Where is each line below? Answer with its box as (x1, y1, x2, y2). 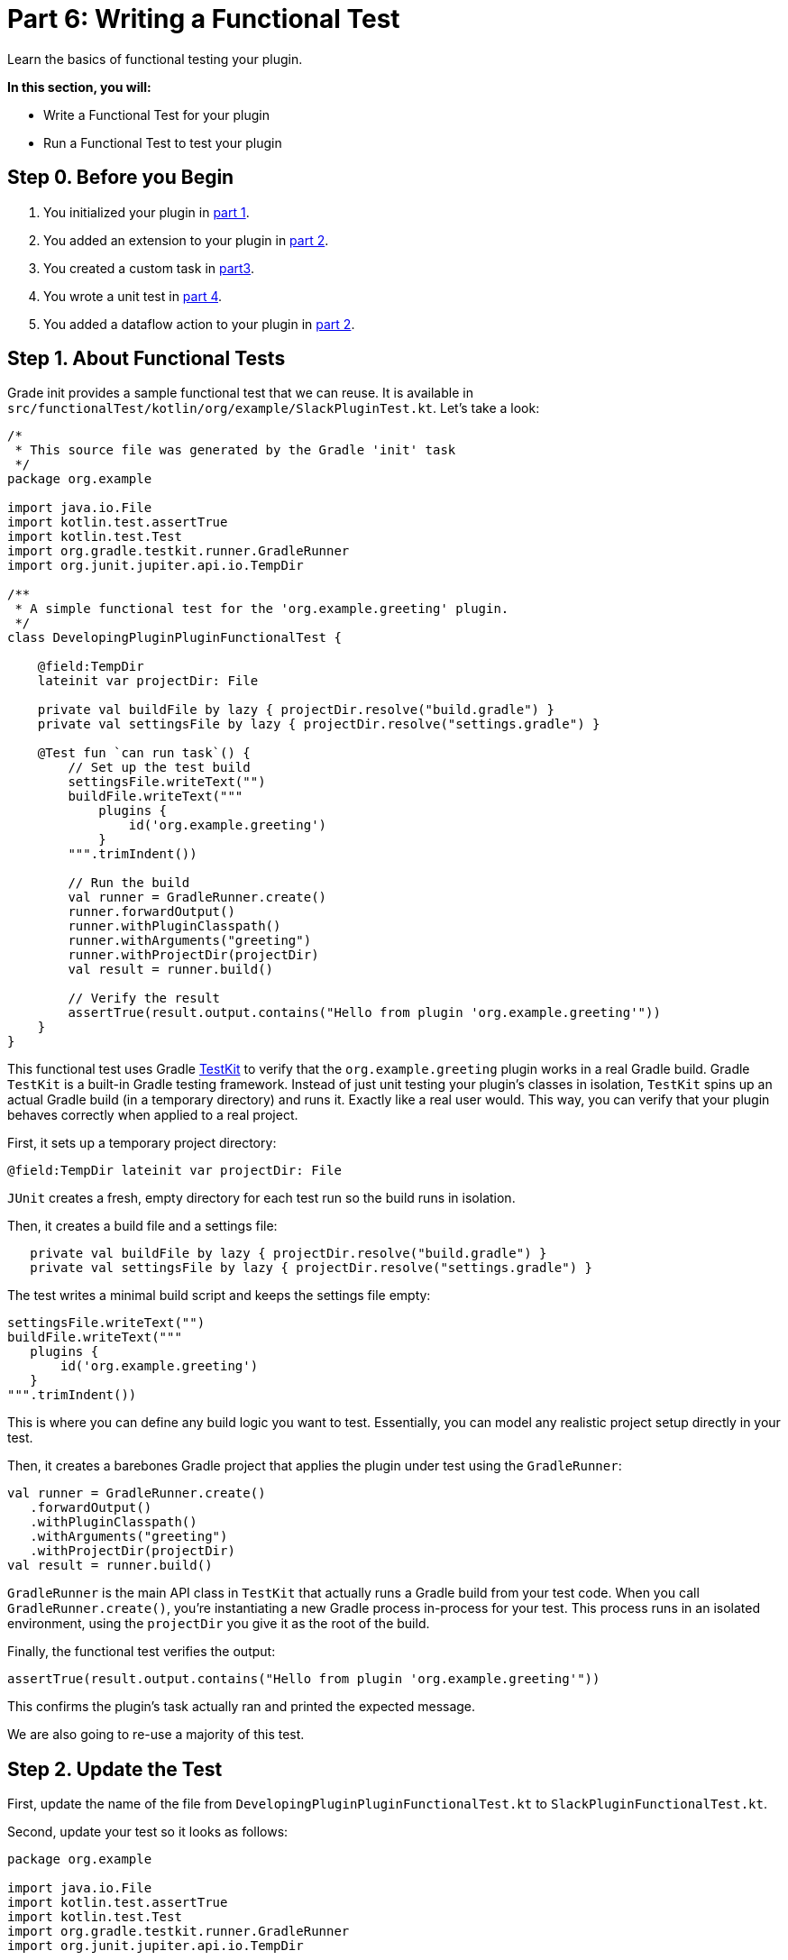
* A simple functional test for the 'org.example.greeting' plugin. (14, 601, 509, 617)
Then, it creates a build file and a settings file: (7, 1218, 278, 1234)
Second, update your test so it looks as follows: (7, 1824, 289, 1840)
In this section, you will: (7, 78, 151, 95)
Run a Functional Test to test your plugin (43, 134, 282, 151)
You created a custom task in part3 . (43, 260, 255, 276)
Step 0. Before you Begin (7, 166, 234, 189)
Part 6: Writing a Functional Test (7, 4, 400, 34)
